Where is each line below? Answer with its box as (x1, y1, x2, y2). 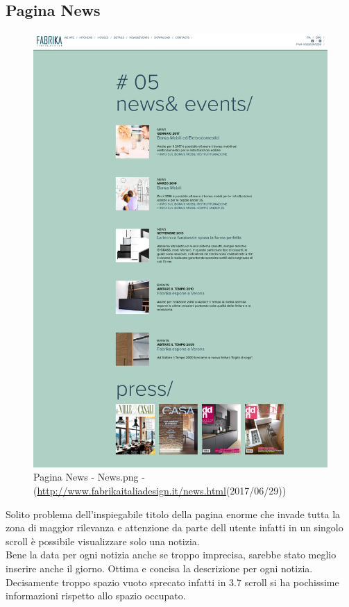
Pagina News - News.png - (33, 469, 145, 484)
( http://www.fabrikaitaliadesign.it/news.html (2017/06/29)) (33, 483, 287, 497)
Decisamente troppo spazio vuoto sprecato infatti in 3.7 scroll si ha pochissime (6, 574, 339, 589)
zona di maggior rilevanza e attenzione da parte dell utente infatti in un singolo (6, 520, 343, 535)
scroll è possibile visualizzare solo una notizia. (6, 533, 200, 548)
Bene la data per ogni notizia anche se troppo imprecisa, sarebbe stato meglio (6, 547, 337, 562)
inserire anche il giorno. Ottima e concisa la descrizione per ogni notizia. (6, 560, 313, 575)
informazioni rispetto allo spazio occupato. (6, 588, 186, 603)
